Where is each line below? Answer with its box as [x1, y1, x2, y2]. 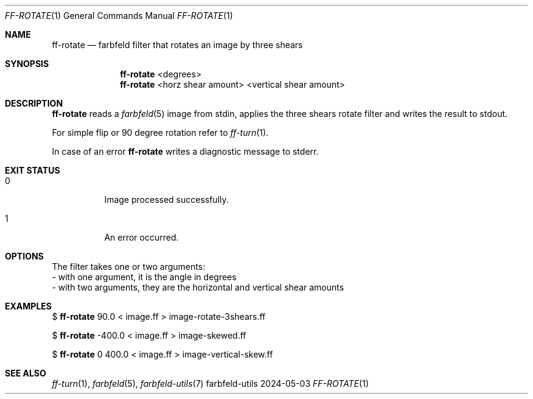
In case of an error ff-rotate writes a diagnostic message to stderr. [52, 146, 319, 157]
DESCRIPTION [5, 98, 63, 108]
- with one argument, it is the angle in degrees [52, 272, 237, 282]
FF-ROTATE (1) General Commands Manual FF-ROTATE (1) [5, 10, 233, 21]
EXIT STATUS [5, 165, 60, 175]
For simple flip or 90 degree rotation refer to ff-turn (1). [52, 127, 269, 138]
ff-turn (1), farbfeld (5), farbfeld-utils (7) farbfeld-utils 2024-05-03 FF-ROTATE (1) [52, 378, 369, 389]
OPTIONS [5, 251, 44, 261]
